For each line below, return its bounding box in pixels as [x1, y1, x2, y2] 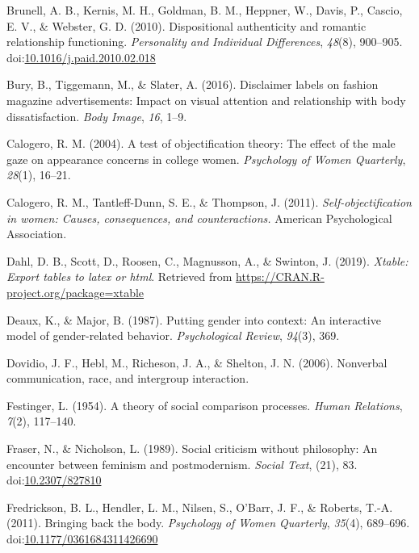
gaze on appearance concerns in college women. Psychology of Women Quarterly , [6, 150, 406, 167]
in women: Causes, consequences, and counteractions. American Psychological [6, 209, 392, 226]
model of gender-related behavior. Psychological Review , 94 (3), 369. [6, 327, 340, 344]
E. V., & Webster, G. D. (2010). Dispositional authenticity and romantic [6, 17, 367, 34]
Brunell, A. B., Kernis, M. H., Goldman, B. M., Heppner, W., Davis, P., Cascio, [6, 2, 403, 18]
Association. [6, 225, 67, 242]
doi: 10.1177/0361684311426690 [6, 530, 158, 547]
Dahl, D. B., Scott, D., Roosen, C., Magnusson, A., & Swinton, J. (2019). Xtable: [6, 252, 409, 269]
